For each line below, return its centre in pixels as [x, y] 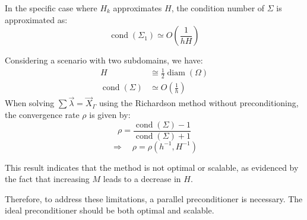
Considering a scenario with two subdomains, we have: [104, 60]
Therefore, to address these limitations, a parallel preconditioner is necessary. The [154, 198]
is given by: [110, 114]
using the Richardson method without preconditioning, [199, 103]
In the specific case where [51, 8]
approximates [137, 8]
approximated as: [36, 19]
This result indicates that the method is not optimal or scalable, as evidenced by [152, 167]
